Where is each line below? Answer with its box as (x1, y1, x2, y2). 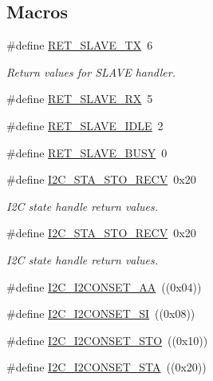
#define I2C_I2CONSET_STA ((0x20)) (6, 359, 207, 375)
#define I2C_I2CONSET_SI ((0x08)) (6, 305, 195, 322)
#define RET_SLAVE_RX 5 (6, 90, 153, 107)
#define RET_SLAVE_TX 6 (6, 37, 153, 54)
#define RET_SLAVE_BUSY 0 (6, 144, 168, 161)
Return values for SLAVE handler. (6, 63, 176, 80)
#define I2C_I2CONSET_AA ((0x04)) (6, 278, 202, 295)
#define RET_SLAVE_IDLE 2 (6, 117, 164, 133)
